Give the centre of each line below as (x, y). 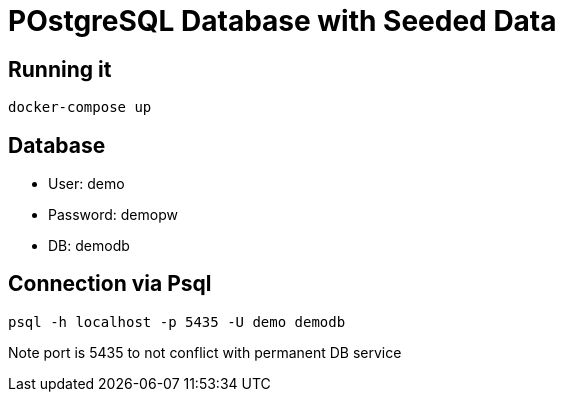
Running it (60, 69)
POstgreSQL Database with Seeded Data (282, 21)
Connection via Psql (110, 284)
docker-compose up (80, 107)
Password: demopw (113, 215)
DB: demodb (89, 246)
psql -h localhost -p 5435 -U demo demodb (177, 321)
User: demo (86, 184)
